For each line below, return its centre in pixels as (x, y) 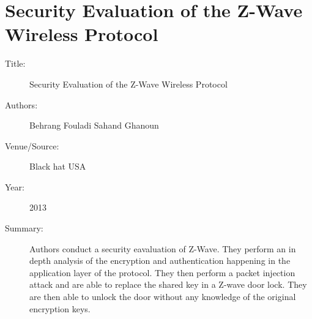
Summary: (24, 228)
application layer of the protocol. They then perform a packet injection (162, 272)
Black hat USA (58, 166)
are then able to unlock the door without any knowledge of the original (163, 297)
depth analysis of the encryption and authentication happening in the (160, 261)
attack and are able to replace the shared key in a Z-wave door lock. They (168, 284)
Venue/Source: (32, 145)
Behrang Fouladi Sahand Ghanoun (94, 125)
